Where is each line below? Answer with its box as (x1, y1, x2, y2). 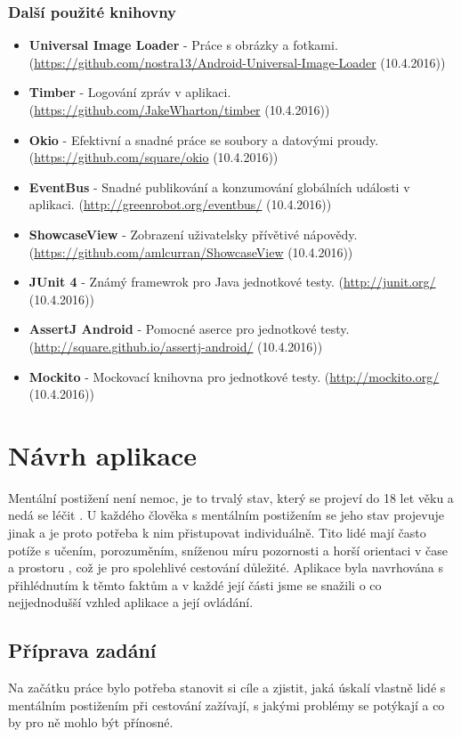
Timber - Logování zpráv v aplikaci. (28, 83, 231, 101)
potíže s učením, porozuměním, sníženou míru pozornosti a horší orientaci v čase (8, 540, 449, 559)
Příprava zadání (8, 636, 157, 664)
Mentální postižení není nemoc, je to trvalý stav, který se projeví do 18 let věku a (8, 488, 454, 506)
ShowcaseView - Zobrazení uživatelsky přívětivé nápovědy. (28, 224, 358, 243)
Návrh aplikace (8, 436, 197, 473)
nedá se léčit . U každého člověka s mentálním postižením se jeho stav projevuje (8, 506, 444, 524)
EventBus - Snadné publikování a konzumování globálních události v (28, 177, 410, 196)
